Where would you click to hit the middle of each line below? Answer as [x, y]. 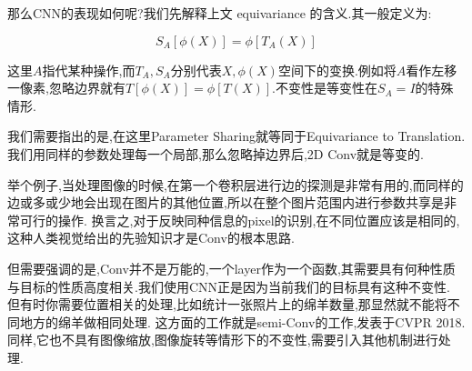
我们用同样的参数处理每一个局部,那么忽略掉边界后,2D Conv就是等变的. [216, 153]
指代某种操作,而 [89, 70]
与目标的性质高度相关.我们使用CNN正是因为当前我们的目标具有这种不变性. [229, 286]
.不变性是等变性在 [325, 88]
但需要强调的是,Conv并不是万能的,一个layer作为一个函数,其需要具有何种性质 [231, 268]
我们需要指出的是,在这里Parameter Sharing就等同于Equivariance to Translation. [236, 136]
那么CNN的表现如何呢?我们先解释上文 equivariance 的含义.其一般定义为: [220, 13]
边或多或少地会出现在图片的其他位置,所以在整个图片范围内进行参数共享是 [226, 202]
